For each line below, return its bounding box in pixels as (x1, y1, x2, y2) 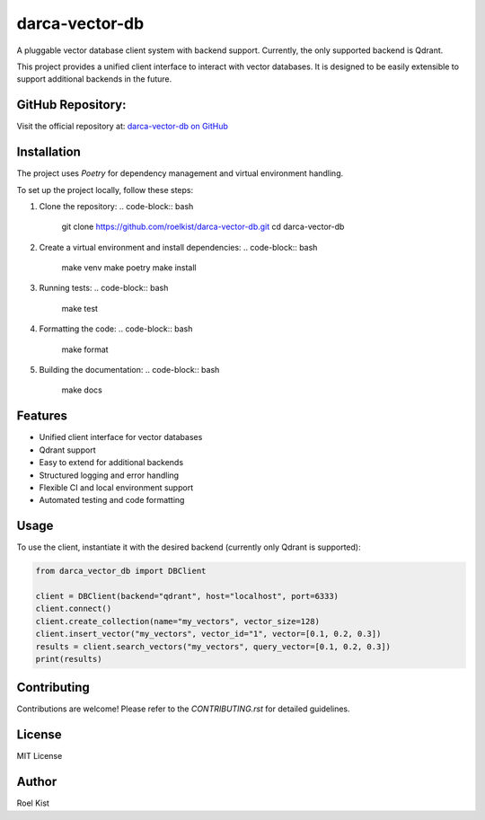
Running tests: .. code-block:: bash (39, 283, 169, 294)
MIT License (16, 751, 63, 762)
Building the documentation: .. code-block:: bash (39, 365, 220, 375)
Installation (16, 145, 81, 160)
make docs (61, 384, 102, 395)
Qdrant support (39, 445, 96, 455)
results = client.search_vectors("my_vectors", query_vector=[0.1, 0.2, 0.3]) (35, 641, 391, 651)
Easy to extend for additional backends (39, 457, 184, 468)
